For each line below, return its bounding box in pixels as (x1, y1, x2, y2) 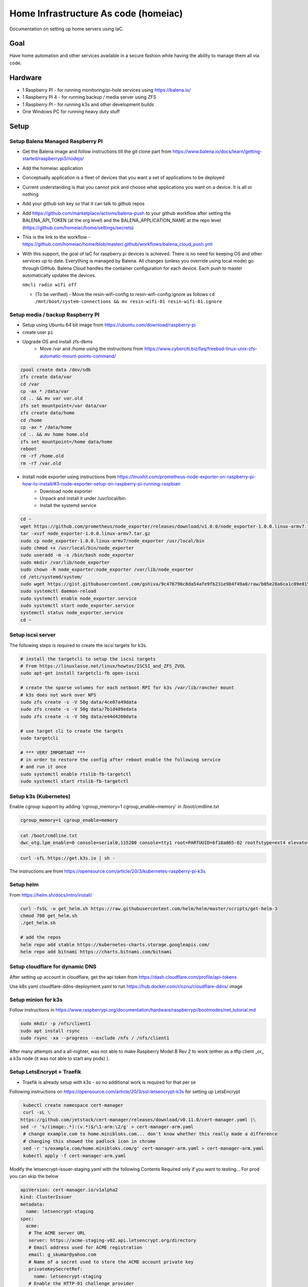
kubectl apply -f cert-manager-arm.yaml (23, 1153, 126, 1158)
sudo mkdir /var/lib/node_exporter (20, 559, 110, 565)
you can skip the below (9, 1173, 59, 1179)
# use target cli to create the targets (20, 728, 123, 734)
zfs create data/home (20, 410, 75, 416)
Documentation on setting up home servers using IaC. (9, 26, 124, 32)
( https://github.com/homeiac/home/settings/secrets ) (22, 224, 134, 231)
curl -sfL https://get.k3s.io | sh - (20, 855, 115, 861)
